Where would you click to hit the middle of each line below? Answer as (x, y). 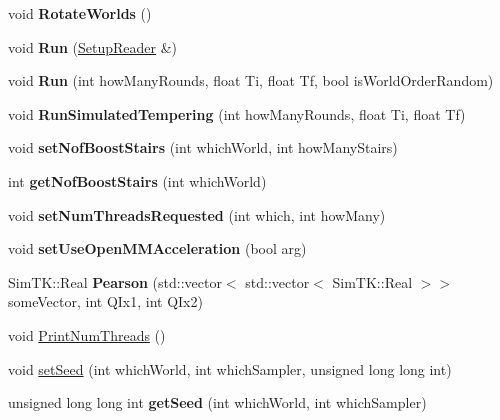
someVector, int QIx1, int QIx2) (105, 301)
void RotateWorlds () (80, 13)
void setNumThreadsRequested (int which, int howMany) (197, 214)
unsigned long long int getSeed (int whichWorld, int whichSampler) (217, 402)
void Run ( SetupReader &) (93, 46)
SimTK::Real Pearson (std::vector (115, 281)
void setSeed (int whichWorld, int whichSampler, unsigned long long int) (230, 368)
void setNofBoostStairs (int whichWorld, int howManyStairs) (203, 147)
